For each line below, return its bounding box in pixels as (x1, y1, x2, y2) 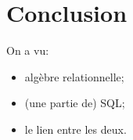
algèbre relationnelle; (24, 68, 124, 84)
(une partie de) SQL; (24, 95, 125, 111)
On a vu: (6, 42, 49, 59)
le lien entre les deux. (24, 120, 127, 137)
